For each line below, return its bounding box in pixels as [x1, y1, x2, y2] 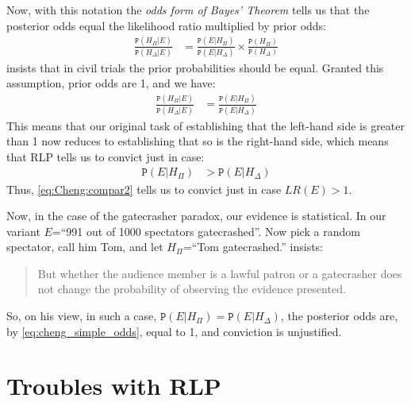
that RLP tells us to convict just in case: [6, 148, 205, 164]
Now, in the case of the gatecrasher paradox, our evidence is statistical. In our [6, 207, 386, 224]
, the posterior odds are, [280, 307, 398, 324]
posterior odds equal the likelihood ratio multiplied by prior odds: [6, 17, 327, 33]
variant [6, 222, 40, 239]
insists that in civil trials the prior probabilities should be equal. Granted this [6, 59, 384, 75]
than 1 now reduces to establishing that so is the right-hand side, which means [6, 133, 389, 149]
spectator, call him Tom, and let [6, 238, 163, 255]
